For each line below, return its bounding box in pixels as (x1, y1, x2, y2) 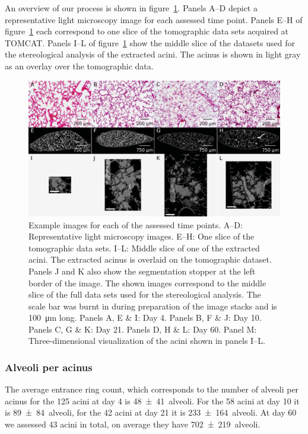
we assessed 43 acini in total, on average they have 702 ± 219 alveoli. (5, 418, 261, 430)
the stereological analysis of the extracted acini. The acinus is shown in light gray (5, 48, 301, 60)
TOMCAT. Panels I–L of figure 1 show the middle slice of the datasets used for (5, 36, 295, 49)
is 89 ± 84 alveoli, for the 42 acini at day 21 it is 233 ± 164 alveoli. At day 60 (5, 406, 297, 419)
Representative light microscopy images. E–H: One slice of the (28, 230, 255, 242)
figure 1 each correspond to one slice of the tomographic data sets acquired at (5, 25, 289, 37)
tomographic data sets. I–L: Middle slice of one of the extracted (28, 241, 260, 254)
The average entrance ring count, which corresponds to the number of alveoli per (5, 383, 299, 395)
